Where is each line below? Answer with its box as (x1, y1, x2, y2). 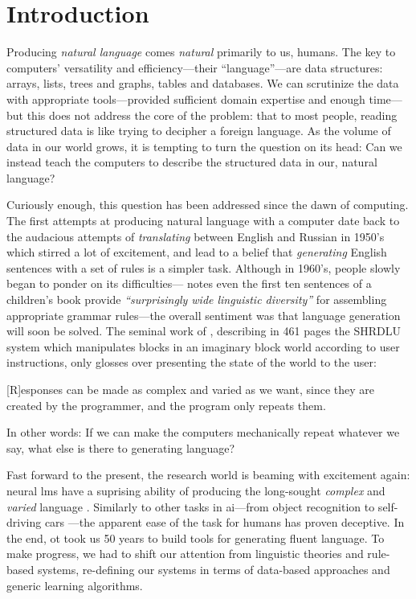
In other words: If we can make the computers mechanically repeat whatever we (6, 424, 400, 441)
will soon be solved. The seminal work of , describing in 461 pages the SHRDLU (6, 322, 402, 339)
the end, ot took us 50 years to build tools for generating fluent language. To (6, 529, 385, 546)
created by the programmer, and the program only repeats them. (6, 396, 326, 413)
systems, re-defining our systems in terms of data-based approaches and (37, 560, 390, 577)
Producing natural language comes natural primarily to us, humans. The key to (6, 43, 396, 60)
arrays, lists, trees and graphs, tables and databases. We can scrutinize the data (6, 75, 399, 92)
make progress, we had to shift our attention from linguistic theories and (6, 545, 364, 562)
